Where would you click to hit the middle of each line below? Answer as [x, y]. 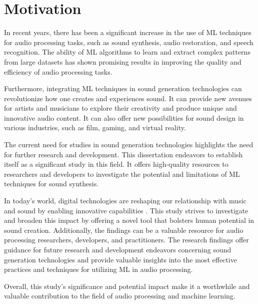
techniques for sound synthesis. [51, 184]
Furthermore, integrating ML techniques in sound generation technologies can [123, 88]
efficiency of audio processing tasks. [58, 71]
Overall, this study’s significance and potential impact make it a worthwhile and [127, 286]
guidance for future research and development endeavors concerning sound [118, 249]
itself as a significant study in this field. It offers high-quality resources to [116, 164]
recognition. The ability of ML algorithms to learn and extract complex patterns [127, 52]
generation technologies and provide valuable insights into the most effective [120, 259]
